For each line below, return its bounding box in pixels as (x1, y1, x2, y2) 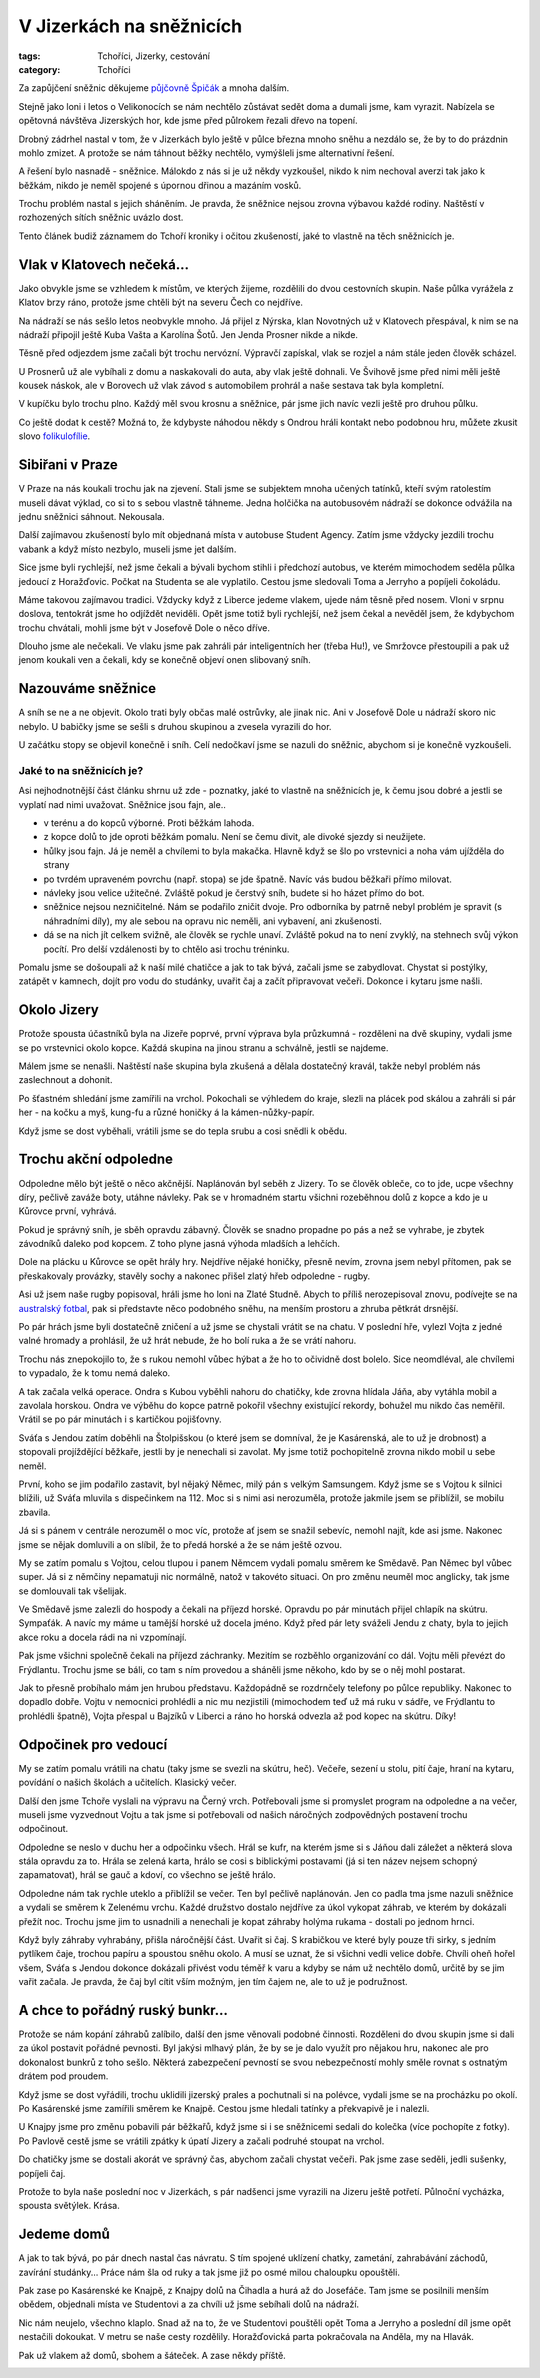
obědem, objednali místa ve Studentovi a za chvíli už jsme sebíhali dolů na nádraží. (18, 2298, 360, 2310)
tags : (18, 50, 41, 62)
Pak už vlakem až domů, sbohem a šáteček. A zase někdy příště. (18, 2349, 287, 2361)
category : (18, 63, 61, 75)
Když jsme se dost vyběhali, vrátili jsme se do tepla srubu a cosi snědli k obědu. (18, 1125, 347, 1137)
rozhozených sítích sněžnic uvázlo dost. (18, 211, 184, 224)
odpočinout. (18, 1823, 69, 1835)
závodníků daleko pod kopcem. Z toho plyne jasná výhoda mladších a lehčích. (18, 1238, 340, 1250)
